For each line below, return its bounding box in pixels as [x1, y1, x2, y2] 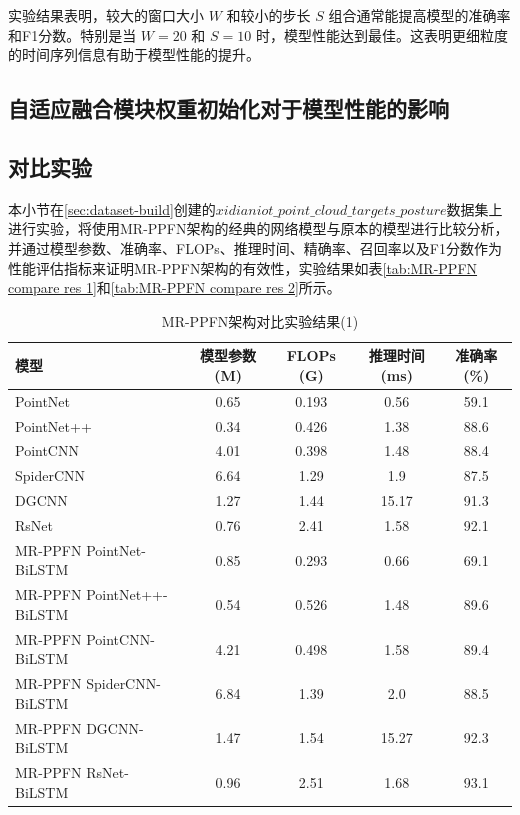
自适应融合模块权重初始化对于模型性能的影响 [8, 93, 449, 124]
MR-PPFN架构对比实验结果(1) [161, 310, 359, 331]
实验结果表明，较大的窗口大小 [8, 5, 204, 25]
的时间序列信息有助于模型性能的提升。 [8, 44, 260, 65]
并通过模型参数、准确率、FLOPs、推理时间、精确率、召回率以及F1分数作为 [8, 237, 502, 258]
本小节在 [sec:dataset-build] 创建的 [8, 198, 216, 219]
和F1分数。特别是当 [8, 24, 137, 45]
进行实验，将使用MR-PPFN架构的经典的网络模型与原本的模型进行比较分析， [8, 218, 509, 239]
